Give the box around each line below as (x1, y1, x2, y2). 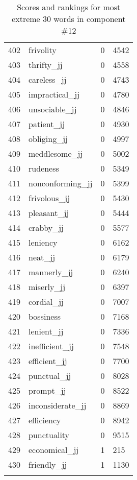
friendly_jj (29, 459, 67, 470)
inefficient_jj (29, 340, 74, 352)
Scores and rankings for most (17, 1, 121, 13)
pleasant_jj (29, 207, 69, 219)
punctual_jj (29, 370, 71, 381)
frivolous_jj (29, 192, 70, 204)
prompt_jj (29, 385, 66, 396)
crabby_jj (29, 222, 64, 233)
